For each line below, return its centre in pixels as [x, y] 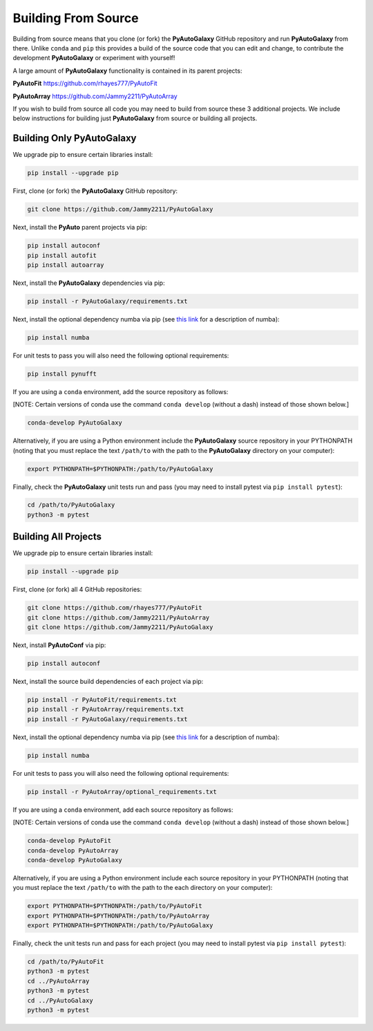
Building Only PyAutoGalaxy [75, 138]
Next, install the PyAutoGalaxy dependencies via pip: [89, 283]
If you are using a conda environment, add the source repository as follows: [121, 391]
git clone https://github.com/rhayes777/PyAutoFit [115, 608]
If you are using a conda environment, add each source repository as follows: [123, 810]
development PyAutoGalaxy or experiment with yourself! [94, 58]
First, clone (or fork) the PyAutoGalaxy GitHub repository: [95, 191]
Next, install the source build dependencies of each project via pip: [108, 682]
